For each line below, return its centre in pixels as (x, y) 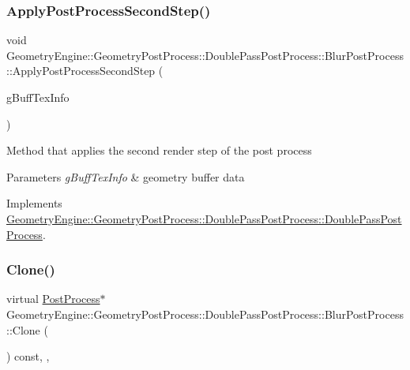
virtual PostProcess (53, 299)
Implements (34, 203)
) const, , (28, 356)
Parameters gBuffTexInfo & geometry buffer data (126, 176)
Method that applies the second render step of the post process (159, 150)
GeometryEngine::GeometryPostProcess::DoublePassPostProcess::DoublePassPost (204, 218)
